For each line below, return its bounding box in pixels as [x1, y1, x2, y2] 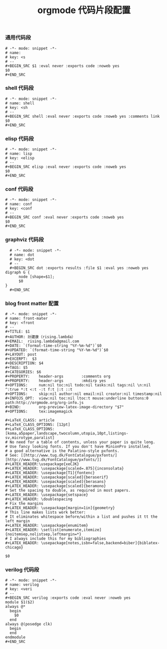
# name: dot [9, 252, 35, 257]
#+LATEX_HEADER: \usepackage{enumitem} [5, 523, 88, 528]
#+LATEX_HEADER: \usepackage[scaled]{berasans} [5, 479, 106, 484]
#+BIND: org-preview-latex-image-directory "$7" [5, 404, 124, 410]
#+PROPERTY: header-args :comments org [5, 374, 111, 379]
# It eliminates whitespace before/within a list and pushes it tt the [5, 514, 157, 519]
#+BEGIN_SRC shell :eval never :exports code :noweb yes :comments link [5, 114, 160, 119]
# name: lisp [5, 151, 32, 156]
